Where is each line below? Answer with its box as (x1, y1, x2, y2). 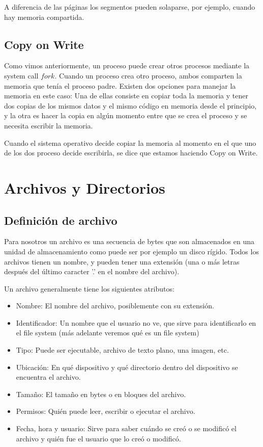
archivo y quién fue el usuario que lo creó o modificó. (16, 433, 181, 443)
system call (4, 70, 39, 81)
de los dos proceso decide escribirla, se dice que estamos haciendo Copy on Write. (4, 147, 258, 158)
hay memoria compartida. (4, 11, 84, 22)
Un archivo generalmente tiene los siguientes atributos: (4, 283, 174, 294)
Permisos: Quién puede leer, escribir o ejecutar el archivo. (16, 406, 195, 416)
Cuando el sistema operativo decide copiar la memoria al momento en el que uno (4, 137, 256, 148)
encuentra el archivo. (16, 372, 81, 382)
